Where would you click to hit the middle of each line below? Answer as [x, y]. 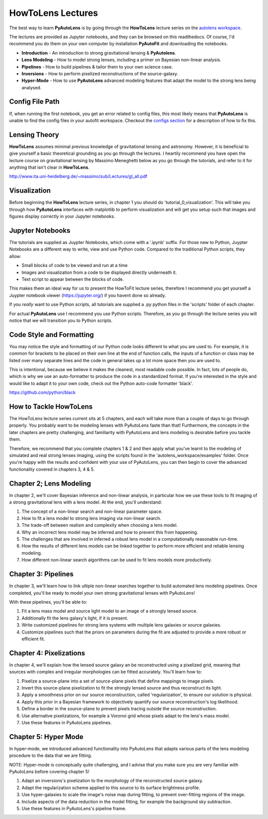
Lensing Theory [34, 135]
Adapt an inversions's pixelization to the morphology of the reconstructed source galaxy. [112, 781]
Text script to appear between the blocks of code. [73, 279]
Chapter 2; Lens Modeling [50, 483]
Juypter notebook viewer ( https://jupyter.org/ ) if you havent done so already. [88, 295]
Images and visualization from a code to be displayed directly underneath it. [99, 272]
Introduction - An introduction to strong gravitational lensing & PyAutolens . [99, 53]
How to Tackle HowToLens [51, 407]
